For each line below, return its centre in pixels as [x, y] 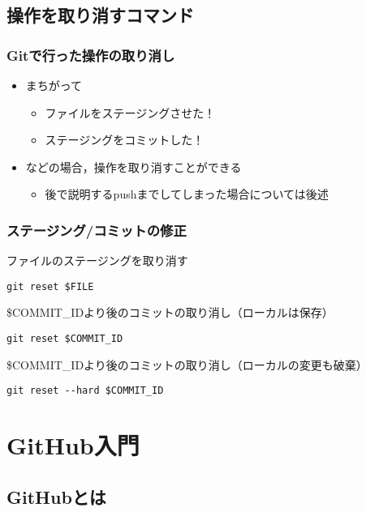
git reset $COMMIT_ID [65, 339]
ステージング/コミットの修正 [97, 230]
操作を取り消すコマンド [100, 15]
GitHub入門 [73, 445]
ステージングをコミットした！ [125, 140]
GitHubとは [56, 496]
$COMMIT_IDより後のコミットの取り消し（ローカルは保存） [170, 312]
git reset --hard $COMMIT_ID [85, 391]
